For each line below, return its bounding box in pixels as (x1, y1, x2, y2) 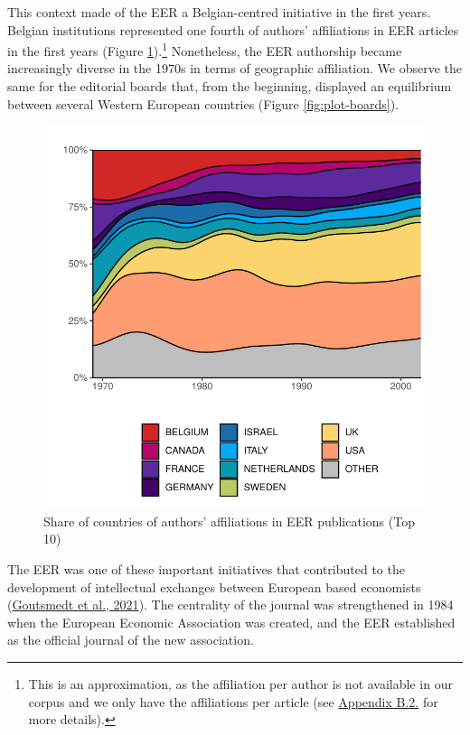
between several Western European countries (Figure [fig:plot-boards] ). (7, 94, 399, 113)
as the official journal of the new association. (7, 630, 254, 649)
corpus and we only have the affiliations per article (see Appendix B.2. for (28, 692, 438, 711)
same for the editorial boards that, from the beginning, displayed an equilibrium (7, 77, 452, 96)
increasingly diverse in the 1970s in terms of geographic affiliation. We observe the (7, 59, 463, 78)
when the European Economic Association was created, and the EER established (7, 612, 456, 631)
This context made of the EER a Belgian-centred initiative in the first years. (7, 3, 431, 21)
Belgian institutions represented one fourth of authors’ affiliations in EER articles (7, 20, 459, 39)
